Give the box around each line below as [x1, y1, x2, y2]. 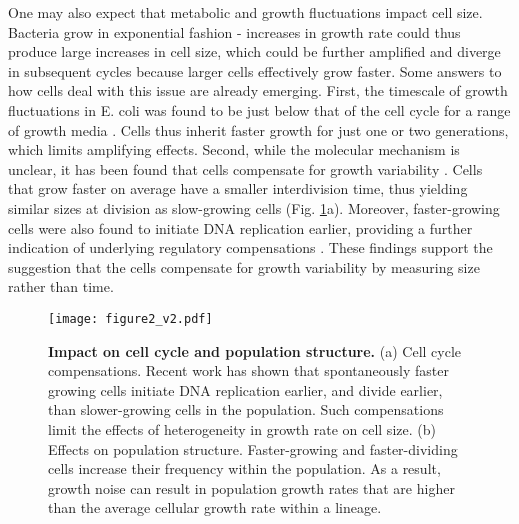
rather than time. [8, 276, 114, 297]
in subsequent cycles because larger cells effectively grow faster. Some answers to [8, 60, 502, 81]
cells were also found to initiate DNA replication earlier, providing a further [8, 217, 473, 238]
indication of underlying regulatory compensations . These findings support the [8, 237, 493, 258]
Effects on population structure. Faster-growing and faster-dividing [48, 438, 458, 459]
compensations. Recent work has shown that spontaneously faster [48, 360, 449, 381]
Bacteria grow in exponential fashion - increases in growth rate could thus [8, 21, 461, 42]
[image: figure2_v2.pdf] [48, 311, 213, 326]
